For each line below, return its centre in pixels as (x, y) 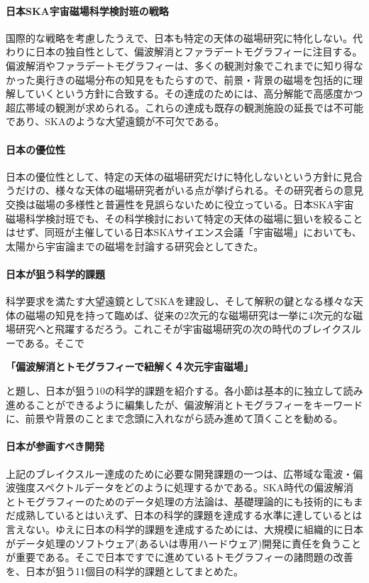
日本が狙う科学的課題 (55, 273)
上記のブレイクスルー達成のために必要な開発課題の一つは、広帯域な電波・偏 (184, 473)
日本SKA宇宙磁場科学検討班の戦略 (87, 10)
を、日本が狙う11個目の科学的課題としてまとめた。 (125, 571)
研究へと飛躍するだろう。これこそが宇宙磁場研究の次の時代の (159, 329)
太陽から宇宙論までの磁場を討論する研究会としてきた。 (135, 246)
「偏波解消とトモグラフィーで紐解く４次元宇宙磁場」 (130, 367)
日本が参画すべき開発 (55, 446)
